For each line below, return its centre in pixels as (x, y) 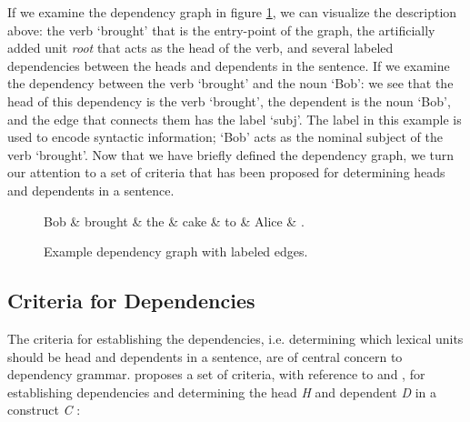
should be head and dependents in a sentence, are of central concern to (205, 356)
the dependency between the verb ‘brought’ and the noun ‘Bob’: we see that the (230, 83)
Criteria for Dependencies (131, 301)
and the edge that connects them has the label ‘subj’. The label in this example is (235, 119)
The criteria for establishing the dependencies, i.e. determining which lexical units (235, 338)
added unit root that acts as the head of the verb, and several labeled (200, 48)
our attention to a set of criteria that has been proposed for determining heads (226, 172)
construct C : (44, 410)
